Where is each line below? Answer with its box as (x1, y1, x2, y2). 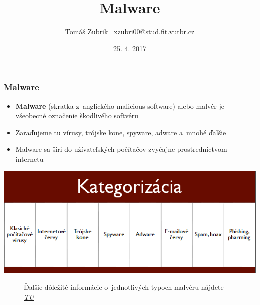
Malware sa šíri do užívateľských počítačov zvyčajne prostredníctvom (15, 144, 227, 154)
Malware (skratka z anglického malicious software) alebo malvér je (15, 100, 224, 111)
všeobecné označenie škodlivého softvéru (15, 110, 139, 121)
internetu (15, 153, 44, 164)
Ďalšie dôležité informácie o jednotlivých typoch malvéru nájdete (24, 282, 224, 292)
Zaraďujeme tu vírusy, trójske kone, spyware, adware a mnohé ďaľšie (15, 127, 226, 137)
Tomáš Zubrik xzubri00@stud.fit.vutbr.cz (65, 26, 195, 37)
